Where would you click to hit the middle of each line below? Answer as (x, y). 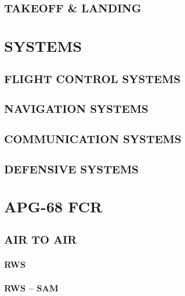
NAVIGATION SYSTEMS (76, 108)
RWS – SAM (31, 288)
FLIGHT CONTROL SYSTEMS (92, 78)
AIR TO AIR (41, 239)
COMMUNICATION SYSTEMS (93, 139)
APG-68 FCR (53, 206)
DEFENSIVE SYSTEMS (72, 169)
